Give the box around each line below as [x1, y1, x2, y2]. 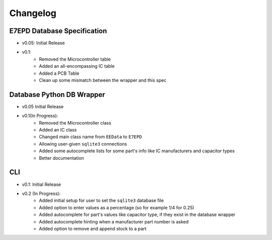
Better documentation [39, 155, 84, 161]
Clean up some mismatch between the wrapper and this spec [39, 77, 167, 83]
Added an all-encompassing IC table [39, 63, 115, 69]
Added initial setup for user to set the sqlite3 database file [39, 197, 164, 203]
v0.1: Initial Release [22, 181, 61, 187]
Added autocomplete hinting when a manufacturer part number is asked [39, 218, 189, 224]
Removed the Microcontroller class [39, 119, 111, 126]
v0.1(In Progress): [22, 113, 58, 119]
